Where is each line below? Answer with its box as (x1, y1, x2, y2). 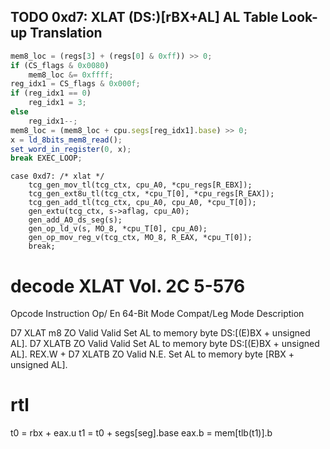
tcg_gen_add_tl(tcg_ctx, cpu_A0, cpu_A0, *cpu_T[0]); (28, 198, 257, 208)
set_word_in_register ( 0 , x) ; (10, 144, 132, 154)
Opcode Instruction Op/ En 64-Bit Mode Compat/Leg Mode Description (10, 308, 305, 320)
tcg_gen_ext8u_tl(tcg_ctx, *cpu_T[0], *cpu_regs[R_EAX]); (28, 189, 275, 199)
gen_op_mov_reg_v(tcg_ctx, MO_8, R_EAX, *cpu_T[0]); (28, 233, 253, 243)
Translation (29, 25, 103, 42)
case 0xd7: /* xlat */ (10, 171, 105, 182)
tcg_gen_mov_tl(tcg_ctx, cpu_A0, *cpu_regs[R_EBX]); (28, 180, 253, 190)
